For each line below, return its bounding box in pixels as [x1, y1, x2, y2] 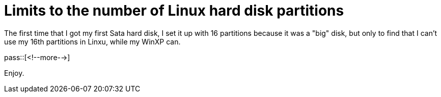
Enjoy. [4, 68, 24, 77]
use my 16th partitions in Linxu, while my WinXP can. [4, 37, 181, 46]
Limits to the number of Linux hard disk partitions [4, 2, 344, 19]
